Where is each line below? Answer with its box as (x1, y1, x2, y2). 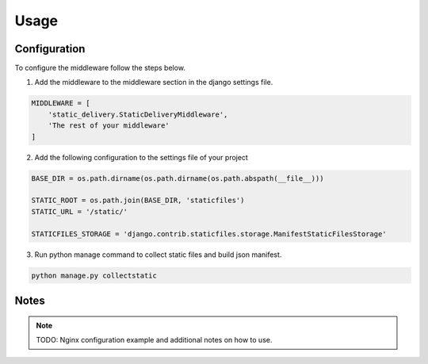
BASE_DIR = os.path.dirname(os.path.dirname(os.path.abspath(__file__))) (31, 174, 324, 182)
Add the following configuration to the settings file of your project (34, 152, 249, 162)
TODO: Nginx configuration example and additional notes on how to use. (36, 335, 273, 344)
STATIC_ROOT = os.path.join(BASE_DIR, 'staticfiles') (31, 196, 245, 205)
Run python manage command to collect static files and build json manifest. (34, 250, 282, 259)
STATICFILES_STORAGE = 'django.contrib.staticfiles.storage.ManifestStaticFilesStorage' (31, 229, 388, 238)
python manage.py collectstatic (31, 270, 158, 280)
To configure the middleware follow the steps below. (14, 63, 186, 73)
